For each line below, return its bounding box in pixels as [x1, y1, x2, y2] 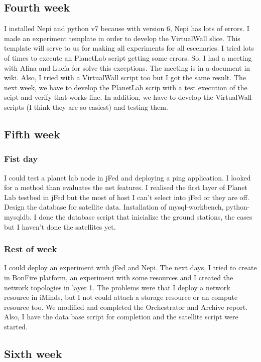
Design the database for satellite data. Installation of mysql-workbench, [4, 202, 224, 212]
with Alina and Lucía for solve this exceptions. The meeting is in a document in [4, 62, 250, 73]
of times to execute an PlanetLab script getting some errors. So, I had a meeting [4, 52, 252, 63]
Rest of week [4, 243, 57, 255]
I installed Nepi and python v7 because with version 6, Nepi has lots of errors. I [4, 23, 249, 34]
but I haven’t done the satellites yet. [4, 221, 116, 232]
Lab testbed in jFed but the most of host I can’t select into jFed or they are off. [4, 192, 249, 202]
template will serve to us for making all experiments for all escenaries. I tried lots [4, 43, 254, 53]
